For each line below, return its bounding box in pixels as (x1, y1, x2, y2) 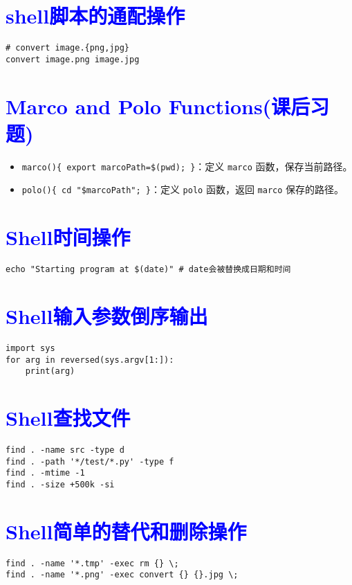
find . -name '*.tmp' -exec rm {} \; (6, 558, 179, 568)
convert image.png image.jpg (6, 54, 140, 64)
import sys (6, 343, 55, 353)
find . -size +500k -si (6, 480, 115, 490)
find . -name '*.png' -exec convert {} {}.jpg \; (6, 570, 239, 580)
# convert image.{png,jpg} (6, 43, 129, 53)
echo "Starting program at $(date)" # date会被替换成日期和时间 (6, 264, 291, 275)
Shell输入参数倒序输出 (6, 302, 208, 330)
